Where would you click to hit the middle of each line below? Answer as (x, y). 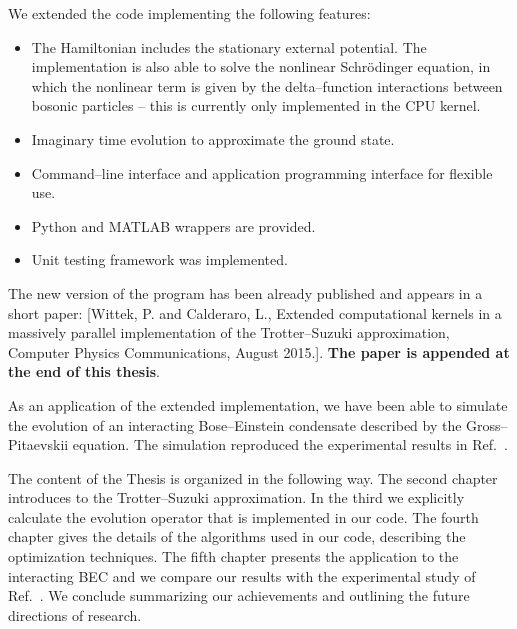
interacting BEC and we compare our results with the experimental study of (242, 575)
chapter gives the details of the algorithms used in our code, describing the (237, 536)
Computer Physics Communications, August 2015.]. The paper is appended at (259, 351)
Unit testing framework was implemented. (159, 259)
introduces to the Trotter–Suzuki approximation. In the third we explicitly (236, 497)
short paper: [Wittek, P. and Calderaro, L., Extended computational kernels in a (255, 312)
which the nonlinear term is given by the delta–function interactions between (267, 85)
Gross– (487, 424)
